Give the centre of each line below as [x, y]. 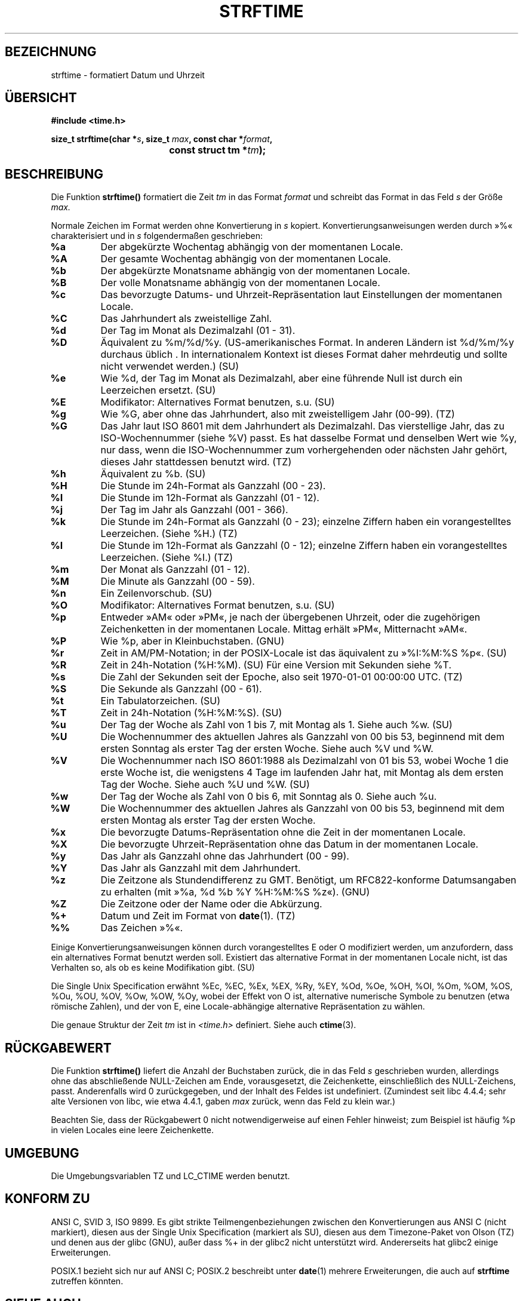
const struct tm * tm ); [218, 150]
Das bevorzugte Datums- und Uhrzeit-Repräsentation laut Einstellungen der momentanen [301, 295]
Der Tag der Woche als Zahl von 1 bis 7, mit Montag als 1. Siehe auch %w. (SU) [276, 725]
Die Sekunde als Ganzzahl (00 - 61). [181, 689]
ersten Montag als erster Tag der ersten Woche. [208, 820]
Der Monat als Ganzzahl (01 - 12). [175, 570]
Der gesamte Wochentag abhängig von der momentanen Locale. [246, 259]
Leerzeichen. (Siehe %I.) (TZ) [167, 558]
